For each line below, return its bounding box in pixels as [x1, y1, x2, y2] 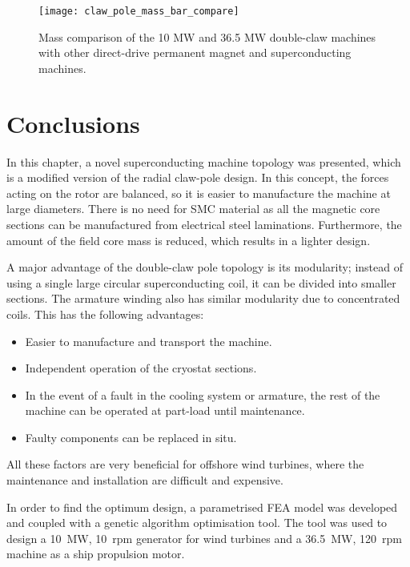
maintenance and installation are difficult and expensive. [6, 472, 283, 489]
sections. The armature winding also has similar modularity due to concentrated [6, 290, 400, 307]
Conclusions [6, 107, 140, 139]
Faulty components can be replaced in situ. [25, 428, 237, 445]
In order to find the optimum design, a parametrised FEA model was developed [6, 498, 398, 515]
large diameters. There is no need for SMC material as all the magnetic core [6, 200, 380, 217]
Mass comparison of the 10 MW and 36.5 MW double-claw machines [38, 28, 376, 45]
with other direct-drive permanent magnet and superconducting [38, 44, 352, 61]
